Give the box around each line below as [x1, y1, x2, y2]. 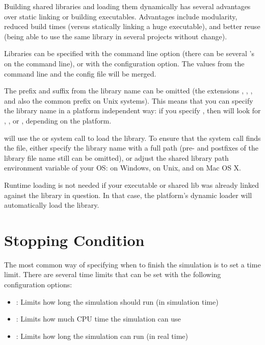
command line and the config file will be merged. [4, 68, 156, 79]
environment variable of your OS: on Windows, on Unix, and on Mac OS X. [4, 162, 241, 173]
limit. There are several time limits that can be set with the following [4, 269, 221, 280]
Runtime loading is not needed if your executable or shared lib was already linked [4, 179, 259, 190]
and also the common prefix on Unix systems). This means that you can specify [4, 95, 253, 106]
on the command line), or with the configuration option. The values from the [4, 58, 245, 68]
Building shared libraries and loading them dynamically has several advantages [4, 1, 251, 11]
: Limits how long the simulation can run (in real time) [16, 330, 188, 341]
